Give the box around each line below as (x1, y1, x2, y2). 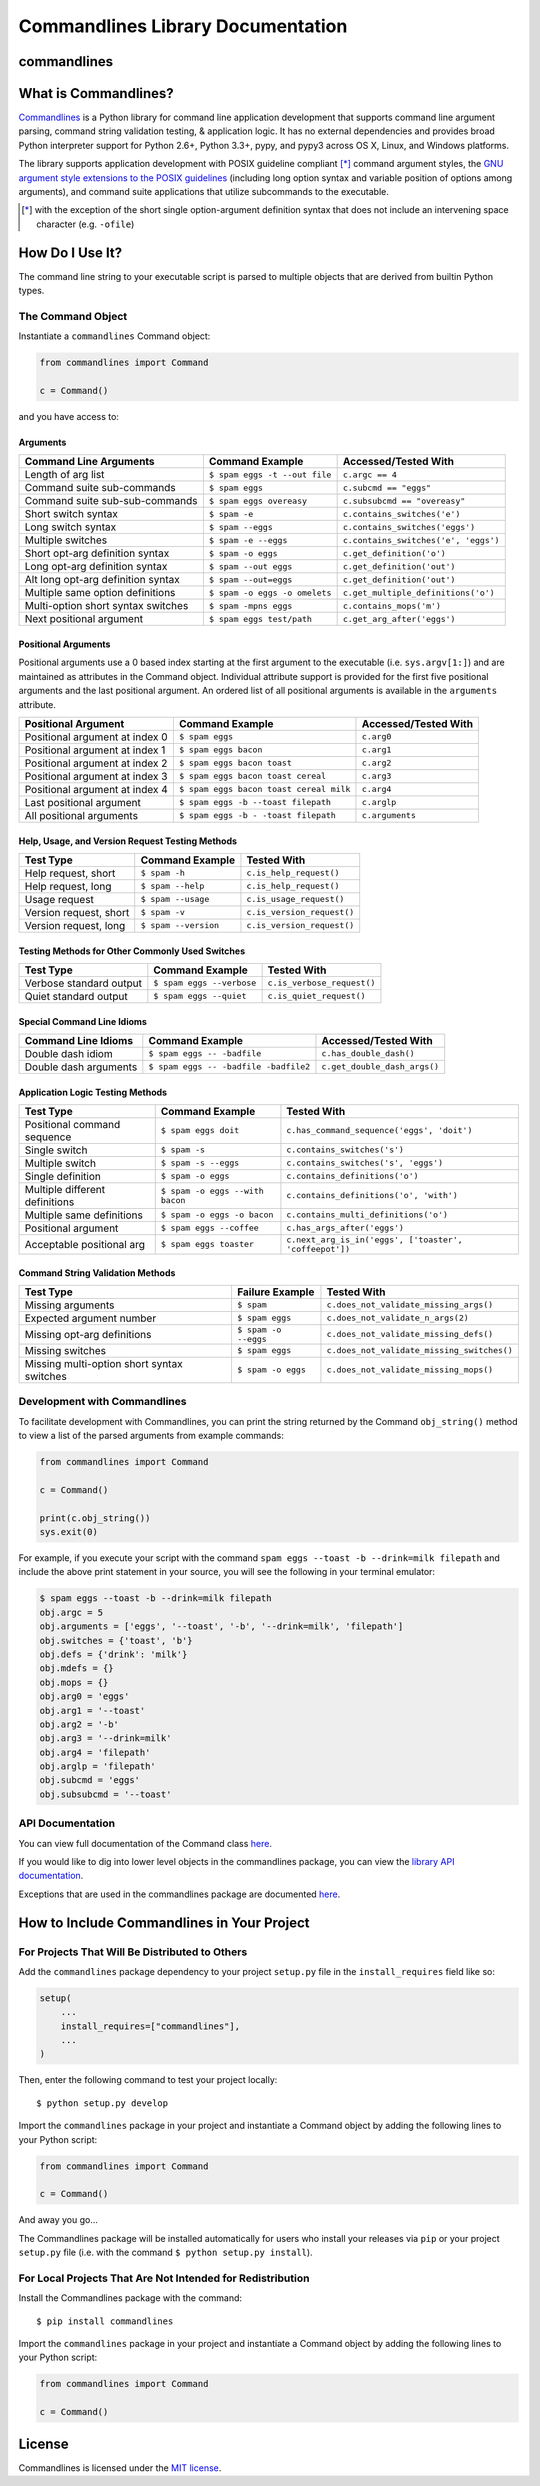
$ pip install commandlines (36, 2315, 174, 2327)
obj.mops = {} (39, 1676, 109, 1688)
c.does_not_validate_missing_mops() (326, 1365, 494, 1375)
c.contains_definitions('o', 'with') (286, 1190, 459, 1201)
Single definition (24, 1169, 102, 1183)
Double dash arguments (24, 1060, 138, 1074)
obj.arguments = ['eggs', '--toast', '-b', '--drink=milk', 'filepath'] (39, 1621, 404, 1632)
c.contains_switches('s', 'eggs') (286, 1158, 444, 1169)
